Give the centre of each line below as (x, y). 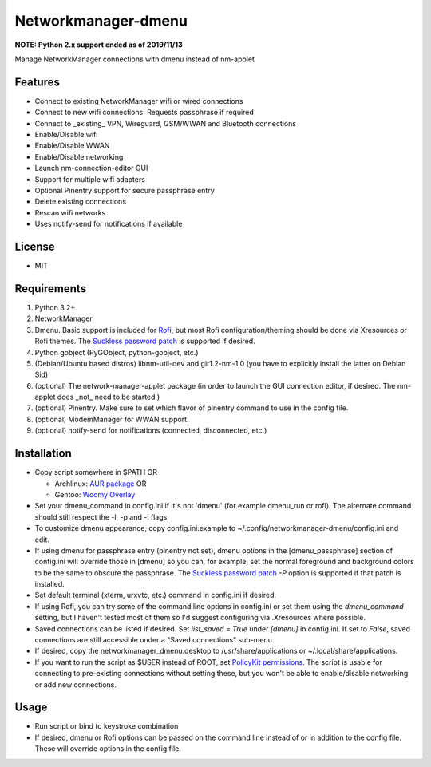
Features (37, 82)
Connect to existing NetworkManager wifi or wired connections (139, 101)
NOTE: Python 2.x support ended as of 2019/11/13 (99, 45)
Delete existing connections (81, 202)
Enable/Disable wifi (66, 135)
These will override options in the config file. (108, 749)
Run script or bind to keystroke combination (107, 726)
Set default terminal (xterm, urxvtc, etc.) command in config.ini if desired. (156, 595)
